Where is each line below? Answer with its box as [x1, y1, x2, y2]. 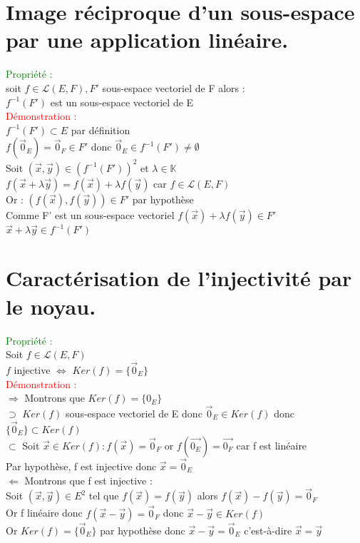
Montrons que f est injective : [24, 472, 153, 487]
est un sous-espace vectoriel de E [50, 94, 194, 109]
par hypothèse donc [100, 522, 185, 537]
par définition [71, 122, 130, 137]
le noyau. [6, 291, 96, 320]
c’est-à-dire [244, 522, 292, 537]
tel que [88, 488, 119, 503]
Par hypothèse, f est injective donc [6, 459, 157, 474]
